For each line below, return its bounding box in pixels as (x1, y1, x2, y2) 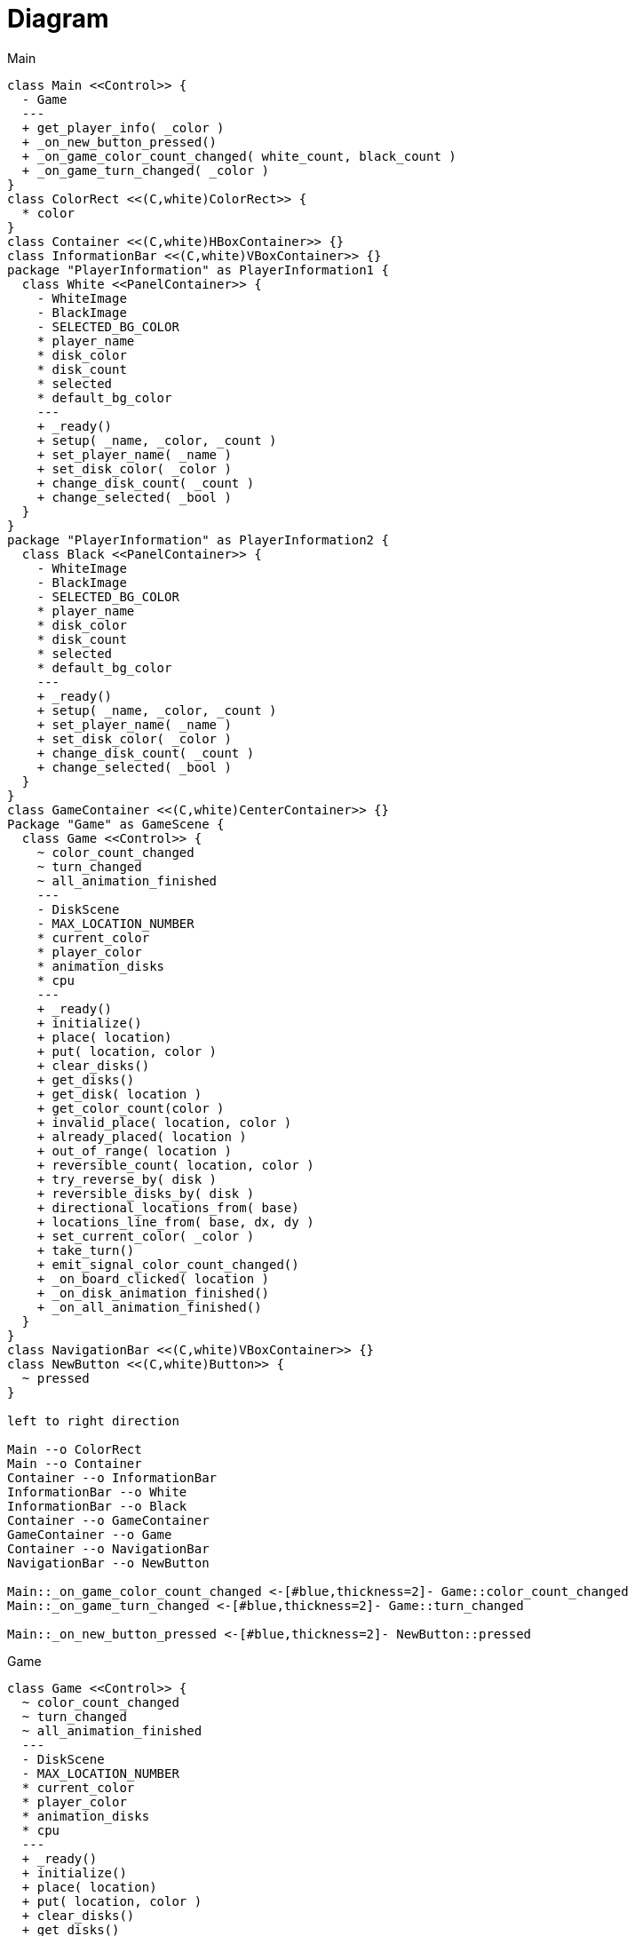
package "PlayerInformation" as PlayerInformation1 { (7, 262, 389, 277)
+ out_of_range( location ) (36, 1143, 232, 1158)
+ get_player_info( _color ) (21, 120, 225, 135)
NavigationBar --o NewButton (7, 1555, 210, 1570)
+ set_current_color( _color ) (36, 1228, 255, 1243)
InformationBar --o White (7, 1484, 187, 1499)
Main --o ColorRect (7, 1441, 142, 1456)
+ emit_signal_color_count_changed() (36, 1257, 299, 1272)
